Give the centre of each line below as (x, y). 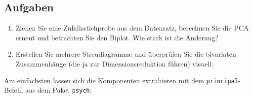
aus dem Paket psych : (58, 90)
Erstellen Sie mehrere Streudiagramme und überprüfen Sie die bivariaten (126, 54)
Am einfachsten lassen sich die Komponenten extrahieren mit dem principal (121, 80)
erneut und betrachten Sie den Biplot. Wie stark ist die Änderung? (117, 37)
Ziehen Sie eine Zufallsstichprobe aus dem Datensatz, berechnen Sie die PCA (132, 28)
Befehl (14, 90)
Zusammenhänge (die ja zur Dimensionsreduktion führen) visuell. (114, 63)
